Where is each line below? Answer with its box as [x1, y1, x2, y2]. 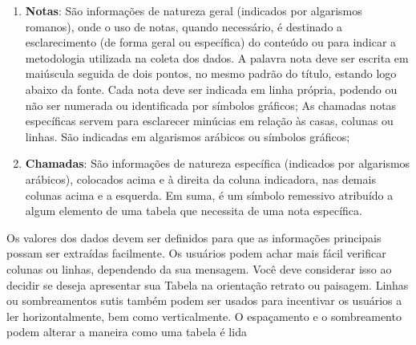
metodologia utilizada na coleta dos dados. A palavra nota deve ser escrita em [25, 49, 409, 66]
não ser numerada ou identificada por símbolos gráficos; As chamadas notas [25, 96, 397, 113]
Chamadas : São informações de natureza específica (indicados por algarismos [25, 155, 410, 172]
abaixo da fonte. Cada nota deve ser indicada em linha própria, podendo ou [25, 80, 398, 97]
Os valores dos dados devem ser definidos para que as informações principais [6, 229, 382, 246]
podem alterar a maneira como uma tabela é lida [6, 323, 247, 340]
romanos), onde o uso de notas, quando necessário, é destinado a [25, 18, 343, 34]
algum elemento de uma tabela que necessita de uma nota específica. [25, 202, 362, 219]
